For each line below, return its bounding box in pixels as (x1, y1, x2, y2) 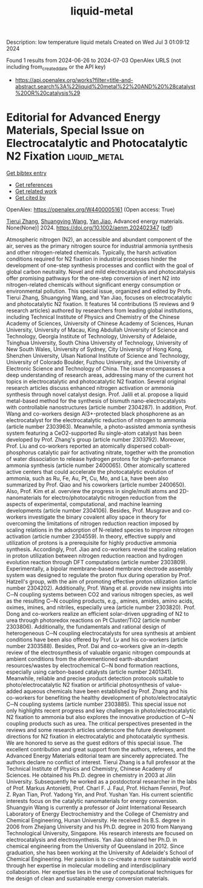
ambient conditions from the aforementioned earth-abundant (6, 655, 159, 663)
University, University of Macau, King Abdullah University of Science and (6, 326, 189, 333)
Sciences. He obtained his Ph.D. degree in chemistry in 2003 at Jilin (6, 771, 176, 779)
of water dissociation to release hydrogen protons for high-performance (6, 455, 187, 462)
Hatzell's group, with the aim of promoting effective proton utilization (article (6, 578, 197, 585)
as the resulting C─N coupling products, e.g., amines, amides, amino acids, (6, 597, 194, 604)
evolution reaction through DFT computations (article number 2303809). (6, 558, 188, 565)
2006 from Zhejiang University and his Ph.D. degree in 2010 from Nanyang (6, 823, 193, 830)
